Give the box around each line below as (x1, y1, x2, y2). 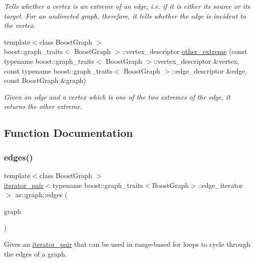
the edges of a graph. (4, 248, 67, 259)
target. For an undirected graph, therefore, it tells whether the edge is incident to (4, 10, 246, 21)
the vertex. (4, 20, 35, 30)
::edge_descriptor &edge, (171, 65, 247, 76)
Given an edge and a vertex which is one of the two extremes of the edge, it (4, 91, 230, 102)
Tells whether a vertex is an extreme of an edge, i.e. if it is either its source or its (4, 1, 250, 11)
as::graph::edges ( (15, 189, 68, 200)
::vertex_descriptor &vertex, (153, 55, 239, 66)
